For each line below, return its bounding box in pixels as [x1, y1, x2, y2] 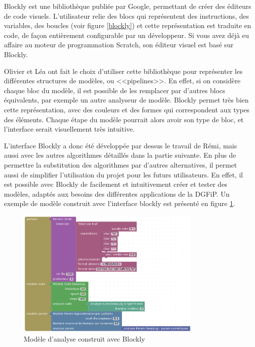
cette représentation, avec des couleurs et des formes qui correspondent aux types [4, 104, 250, 114]
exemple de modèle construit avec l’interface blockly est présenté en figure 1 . [4, 198, 235, 208]
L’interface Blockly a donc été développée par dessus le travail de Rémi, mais [4, 140, 237, 150]
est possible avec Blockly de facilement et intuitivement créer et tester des [4, 179, 227, 189]
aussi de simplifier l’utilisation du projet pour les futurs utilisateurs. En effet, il [4, 169, 243, 179]
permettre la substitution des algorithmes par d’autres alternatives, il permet [4, 159, 237, 170]
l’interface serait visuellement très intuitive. [4, 124, 135, 134]
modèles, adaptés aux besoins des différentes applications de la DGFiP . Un [4, 188, 230, 199]
